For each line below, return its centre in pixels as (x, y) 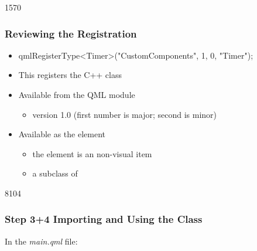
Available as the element (62, 134)
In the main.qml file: (41, 241)
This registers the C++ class (70, 75)
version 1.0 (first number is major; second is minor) (125, 114)
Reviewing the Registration (71, 33)
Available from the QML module (77, 94)
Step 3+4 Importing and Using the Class (104, 219)
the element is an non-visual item (92, 153)
